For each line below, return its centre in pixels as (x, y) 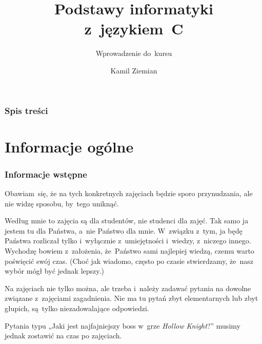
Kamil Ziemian (134, 70)
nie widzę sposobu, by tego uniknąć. (62, 203)
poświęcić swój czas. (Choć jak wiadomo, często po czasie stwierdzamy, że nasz (129, 261)
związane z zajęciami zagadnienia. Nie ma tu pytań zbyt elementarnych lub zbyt (132, 298)
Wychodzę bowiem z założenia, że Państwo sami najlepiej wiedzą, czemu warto (129, 250)
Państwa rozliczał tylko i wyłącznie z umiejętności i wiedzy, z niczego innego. (128, 241)
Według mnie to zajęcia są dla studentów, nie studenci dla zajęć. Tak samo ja (127, 221)
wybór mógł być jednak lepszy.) (54, 271)
